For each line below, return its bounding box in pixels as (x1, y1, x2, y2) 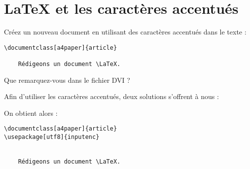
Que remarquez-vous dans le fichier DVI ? (4, 74, 130, 85)
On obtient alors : (4, 107, 58, 118)
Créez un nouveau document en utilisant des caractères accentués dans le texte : (4, 27, 247, 37)
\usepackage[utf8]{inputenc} (4, 134, 100, 141)
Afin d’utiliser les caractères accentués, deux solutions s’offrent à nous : (4, 91, 219, 101)
